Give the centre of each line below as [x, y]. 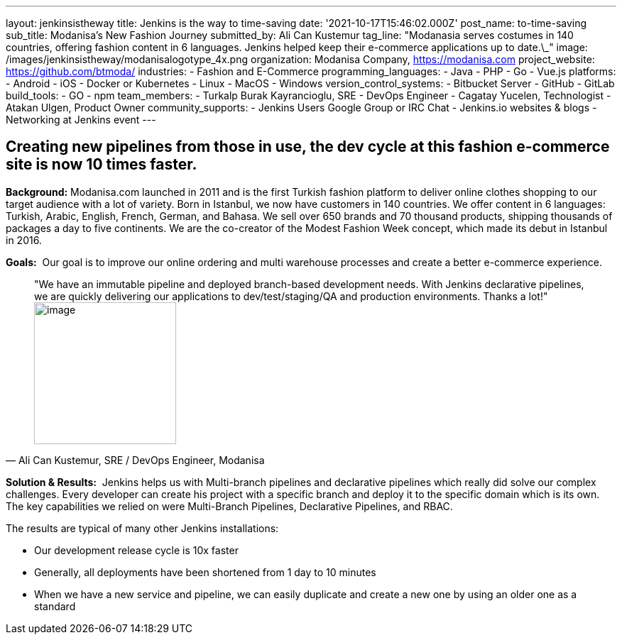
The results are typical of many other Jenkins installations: [142, 528]
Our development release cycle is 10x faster [136, 550]
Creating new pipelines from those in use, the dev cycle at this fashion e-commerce [308, 147]
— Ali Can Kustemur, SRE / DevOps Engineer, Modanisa [135, 460]
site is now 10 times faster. [102, 165]
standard [55, 606]
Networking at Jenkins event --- [81, 120]
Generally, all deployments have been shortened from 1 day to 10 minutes [205, 572]
